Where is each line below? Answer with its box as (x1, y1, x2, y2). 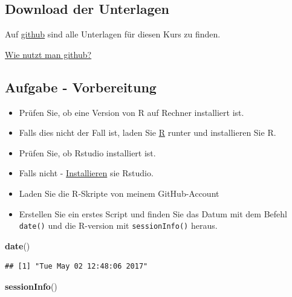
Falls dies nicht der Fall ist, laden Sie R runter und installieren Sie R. (19, 126, 276, 139)
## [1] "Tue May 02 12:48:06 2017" (5, 262, 148, 271)
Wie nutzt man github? (5, 48, 92, 60)
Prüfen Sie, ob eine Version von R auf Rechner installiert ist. (19, 106, 244, 118)
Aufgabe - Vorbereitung (5, 77, 157, 96)
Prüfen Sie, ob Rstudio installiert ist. (19, 146, 156, 159)
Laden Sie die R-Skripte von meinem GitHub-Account (19, 187, 219, 199)
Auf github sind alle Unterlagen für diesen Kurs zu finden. (5, 28, 221, 40)
